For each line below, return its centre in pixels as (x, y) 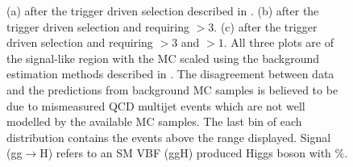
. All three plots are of (278, 42)
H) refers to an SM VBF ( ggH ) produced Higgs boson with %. (194, 153)
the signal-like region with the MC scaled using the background (163, 58)
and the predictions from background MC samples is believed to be (172, 89)
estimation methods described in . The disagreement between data (170, 74)
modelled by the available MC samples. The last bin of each (154, 121)
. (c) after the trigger (266, 26)
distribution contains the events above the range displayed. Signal (169, 137)
